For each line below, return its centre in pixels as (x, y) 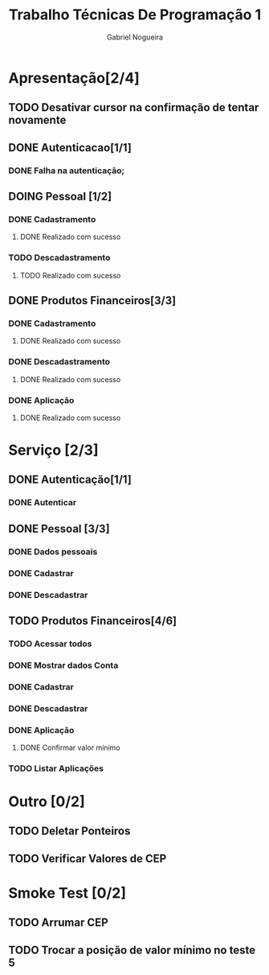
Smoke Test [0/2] (67, 893)
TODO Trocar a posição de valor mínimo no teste (132, 950)
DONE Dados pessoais (53, 551)
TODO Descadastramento (59, 257)
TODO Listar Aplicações (56, 768)
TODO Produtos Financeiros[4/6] (93, 621)
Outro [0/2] (47, 802)
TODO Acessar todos (50, 644)
